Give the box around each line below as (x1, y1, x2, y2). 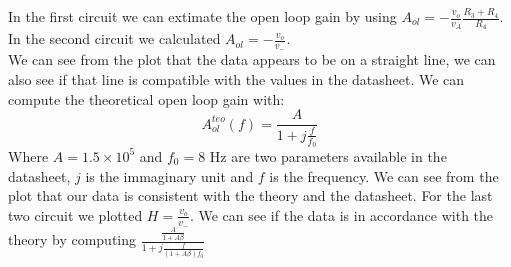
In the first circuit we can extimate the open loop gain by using (8, 6, 397, 26)
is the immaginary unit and (85, 165, 254, 186)
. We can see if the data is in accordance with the (189, 204, 494, 225)
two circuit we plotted (8, 204, 143, 225)
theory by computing (8, 229, 137, 250)
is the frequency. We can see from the (269, 165, 499, 186)
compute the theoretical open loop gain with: (8, 88, 285, 109)
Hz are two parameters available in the (209, 145, 447, 166)
